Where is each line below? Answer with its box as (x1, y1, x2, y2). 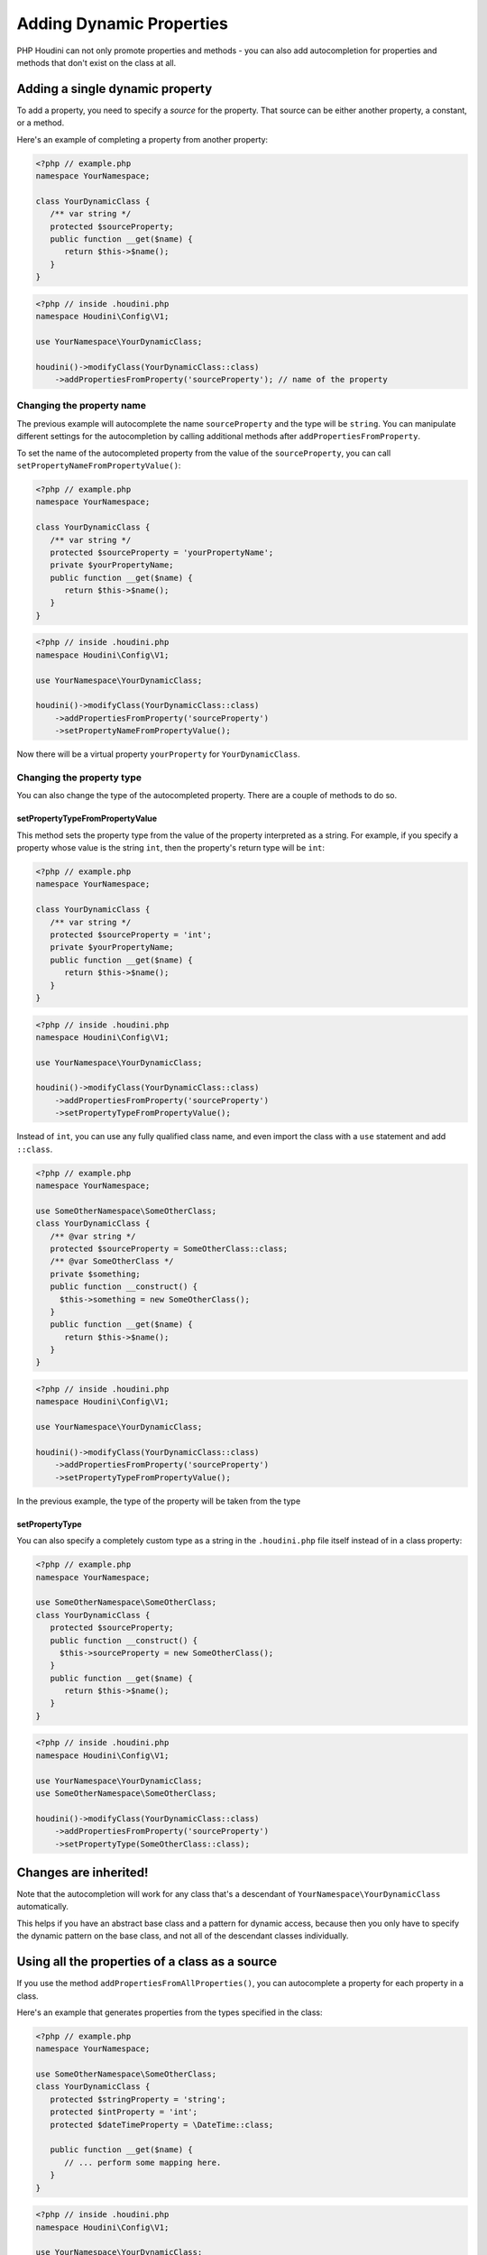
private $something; (50, 1268, 142, 1279)
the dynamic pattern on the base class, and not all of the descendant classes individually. (16, 1930, 349, 1941)
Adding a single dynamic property (16, 81, 213, 97)
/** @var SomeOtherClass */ (50, 1256, 175, 1266)
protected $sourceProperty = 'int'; (50, 930, 212, 940)
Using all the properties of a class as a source (16, 1954, 278, 1970)
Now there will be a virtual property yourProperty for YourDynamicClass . (16, 749, 301, 759)
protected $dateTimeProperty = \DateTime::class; (50, 2120, 274, 2130)
